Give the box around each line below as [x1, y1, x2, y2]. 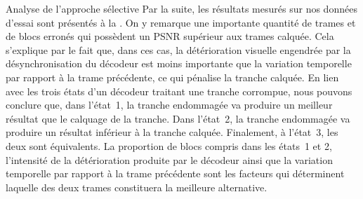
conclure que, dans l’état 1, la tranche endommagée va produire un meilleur [6, 97, 333, 112]
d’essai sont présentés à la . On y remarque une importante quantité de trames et [6, 15, 356, 29]
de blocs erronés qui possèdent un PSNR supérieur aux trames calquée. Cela [6, 29, 334, 43]
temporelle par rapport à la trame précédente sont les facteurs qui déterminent [6, 166, 345, 181]
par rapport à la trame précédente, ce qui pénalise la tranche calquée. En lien [6, 69, 339, 84]
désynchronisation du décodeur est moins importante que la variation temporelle [6, 56, 352, 71]
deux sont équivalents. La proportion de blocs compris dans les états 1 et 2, [6, 138, 332, 153]
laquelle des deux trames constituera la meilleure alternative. [6, 179, 268, 194]
